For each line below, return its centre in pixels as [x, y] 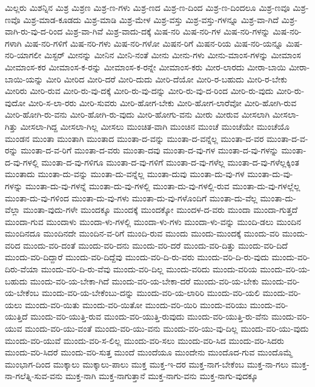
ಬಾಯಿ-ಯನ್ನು [24, 79]
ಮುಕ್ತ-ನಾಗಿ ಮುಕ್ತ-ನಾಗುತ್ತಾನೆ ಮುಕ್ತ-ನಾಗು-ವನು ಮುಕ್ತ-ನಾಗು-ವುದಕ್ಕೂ [161, 376]
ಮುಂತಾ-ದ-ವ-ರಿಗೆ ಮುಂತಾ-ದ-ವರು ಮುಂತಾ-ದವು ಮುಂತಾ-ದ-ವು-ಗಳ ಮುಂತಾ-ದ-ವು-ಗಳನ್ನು [150, 150]
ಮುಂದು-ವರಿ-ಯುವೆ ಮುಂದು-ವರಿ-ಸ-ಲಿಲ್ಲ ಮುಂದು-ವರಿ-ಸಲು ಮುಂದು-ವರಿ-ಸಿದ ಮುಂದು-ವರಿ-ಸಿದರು [145, 340]
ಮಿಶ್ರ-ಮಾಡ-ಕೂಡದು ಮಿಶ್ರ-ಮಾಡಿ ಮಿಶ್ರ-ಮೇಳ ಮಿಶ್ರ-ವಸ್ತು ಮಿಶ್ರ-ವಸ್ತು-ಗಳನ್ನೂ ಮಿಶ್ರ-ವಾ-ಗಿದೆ [151, 19]
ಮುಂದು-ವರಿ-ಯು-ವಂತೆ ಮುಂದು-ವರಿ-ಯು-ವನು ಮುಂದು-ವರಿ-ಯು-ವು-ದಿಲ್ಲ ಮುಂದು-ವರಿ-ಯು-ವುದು [167, 328]
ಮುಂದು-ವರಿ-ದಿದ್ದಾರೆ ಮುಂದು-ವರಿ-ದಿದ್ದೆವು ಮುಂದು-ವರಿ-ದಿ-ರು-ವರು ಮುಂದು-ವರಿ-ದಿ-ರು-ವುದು [137, 257]
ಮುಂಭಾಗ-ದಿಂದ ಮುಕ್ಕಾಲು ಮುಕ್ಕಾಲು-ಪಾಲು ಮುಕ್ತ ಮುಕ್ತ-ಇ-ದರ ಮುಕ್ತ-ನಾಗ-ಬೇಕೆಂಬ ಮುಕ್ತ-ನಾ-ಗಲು [147, 364]
